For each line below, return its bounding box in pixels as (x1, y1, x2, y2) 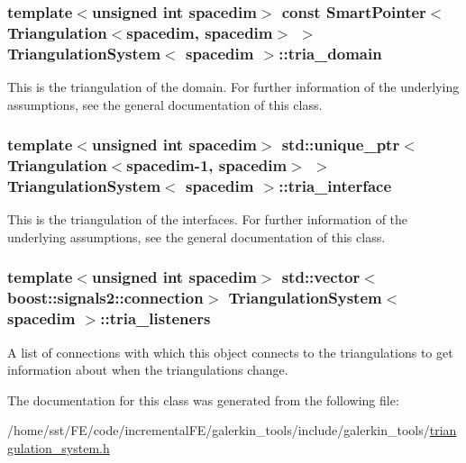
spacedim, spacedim (126, 21, 273, 43)
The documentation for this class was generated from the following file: (7, 390, 399, 409)
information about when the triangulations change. (7, 360, 288, 379)
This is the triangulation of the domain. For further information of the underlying (7, 77, 460, 96)
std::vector (281, 266, 361, 288)
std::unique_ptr (281, 133, 400, 156)
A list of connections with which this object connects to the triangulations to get (7, 342, 453, 361)
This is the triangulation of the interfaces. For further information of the (7, 210, 408, 229)
